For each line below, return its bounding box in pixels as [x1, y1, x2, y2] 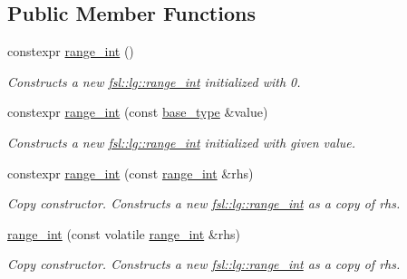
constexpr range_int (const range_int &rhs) [7, 163, 254, 182]
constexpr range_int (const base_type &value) [7, 102, 268, 121]
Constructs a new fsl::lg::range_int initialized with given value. [7, 132, 356, 151]
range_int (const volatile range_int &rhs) [7, 224, 240, 243]
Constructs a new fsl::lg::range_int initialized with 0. [7, 72, 301, 91]
